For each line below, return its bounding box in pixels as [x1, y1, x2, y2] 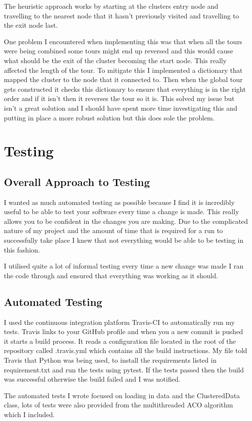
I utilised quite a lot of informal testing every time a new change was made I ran [4, 261, 244, 271]
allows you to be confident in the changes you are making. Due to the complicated [4, 216, 248, 226]
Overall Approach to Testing [4, 174, 150, 189]
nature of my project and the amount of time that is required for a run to [4, 225, 223, 236]
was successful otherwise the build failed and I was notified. [4, 374, 181, 384]
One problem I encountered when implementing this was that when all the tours [4, 36, 242, 46]
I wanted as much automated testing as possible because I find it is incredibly [4, 197, 235, 207]
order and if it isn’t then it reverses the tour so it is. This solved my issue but [4, 93, 235, 103]
